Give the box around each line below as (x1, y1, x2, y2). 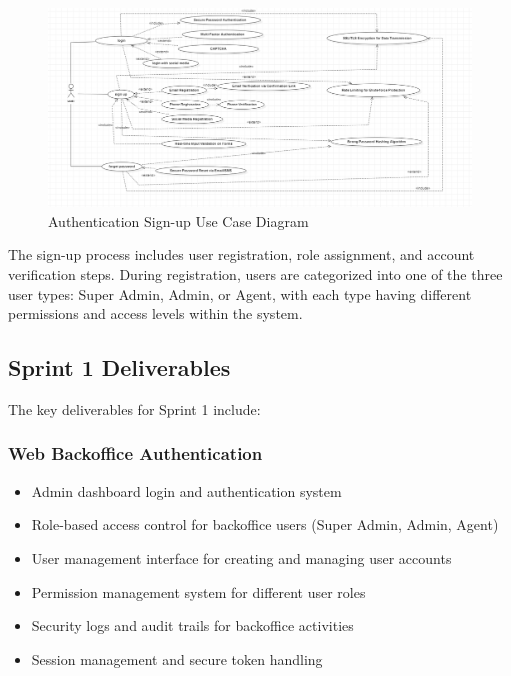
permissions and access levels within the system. (8, 303, 303, 324)
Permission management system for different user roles (31, 581, 366, 602)
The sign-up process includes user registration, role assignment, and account (8, 244, 475, 265)
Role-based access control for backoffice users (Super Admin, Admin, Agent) (31, 514, 499, 535)
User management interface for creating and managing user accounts (31, 547, 452, 568)
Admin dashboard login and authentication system (31, 480, 342, 501)
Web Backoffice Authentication (8, 441, 263, 466)
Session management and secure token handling (31, 648, 323, 669)
